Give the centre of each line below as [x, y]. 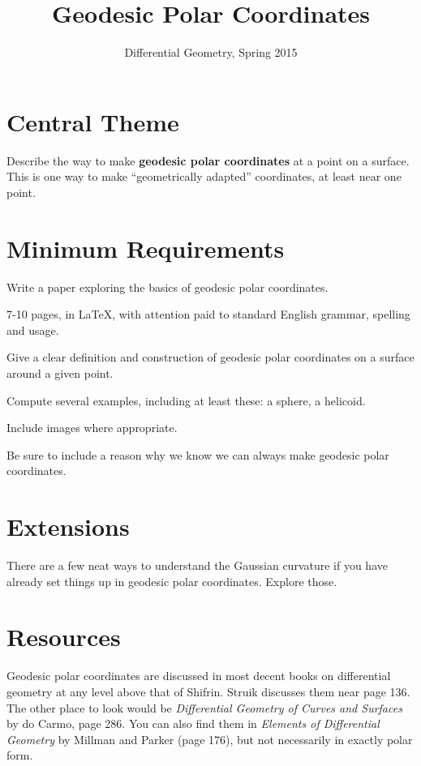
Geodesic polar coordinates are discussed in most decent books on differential [199, 676]
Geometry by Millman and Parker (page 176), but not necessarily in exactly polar [210, 739]
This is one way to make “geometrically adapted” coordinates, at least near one [204, 176]
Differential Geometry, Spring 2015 [211, 52]
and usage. [33, 330]
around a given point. [60, 372]
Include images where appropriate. [92, 428]
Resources [64, 637]
